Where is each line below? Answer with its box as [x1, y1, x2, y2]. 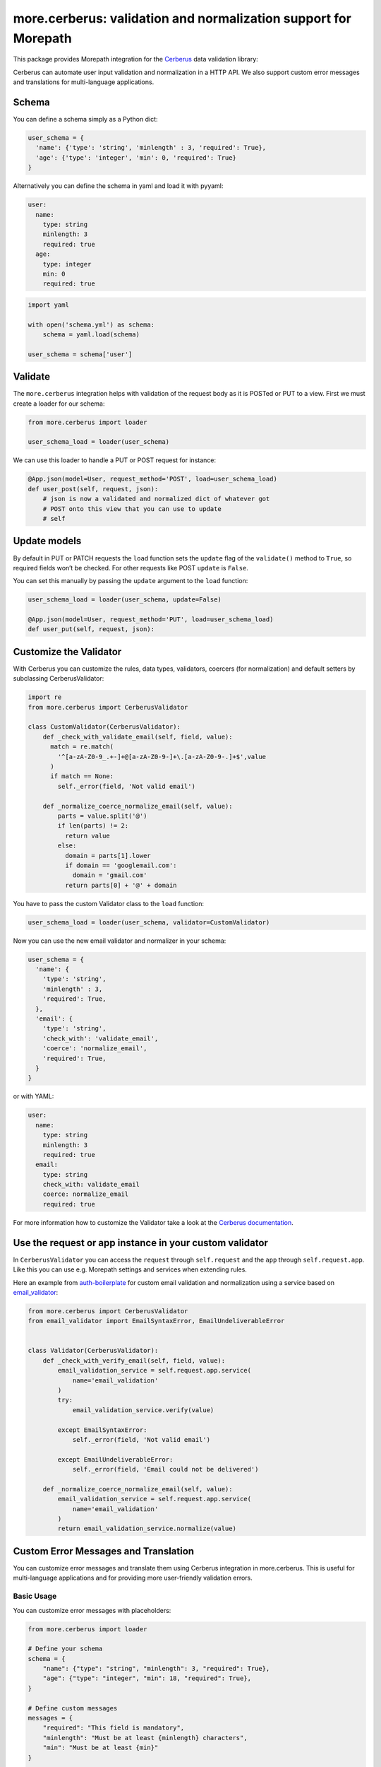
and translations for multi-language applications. [13, 78, 155, 86]
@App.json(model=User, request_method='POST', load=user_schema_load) [28, 475, 278, 483]
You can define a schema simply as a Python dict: [13, 115, 158, 124]
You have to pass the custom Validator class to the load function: [13, 899, 205, 908]
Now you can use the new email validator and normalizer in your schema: [13, 937, 226, 945]
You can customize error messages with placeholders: [13, 1606, 171, 1614]
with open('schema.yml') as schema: [28, 320, 155, 329]
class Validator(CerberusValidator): [28, 1346, 159, 1355]
